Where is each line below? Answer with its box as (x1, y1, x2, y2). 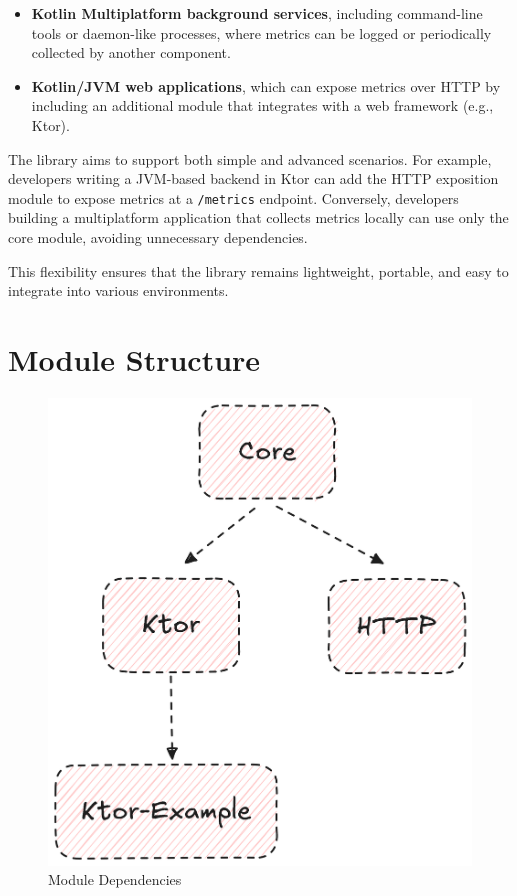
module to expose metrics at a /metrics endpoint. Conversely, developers (8, 187, 459, 208)
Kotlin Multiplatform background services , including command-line (31, 3, 483, 23)
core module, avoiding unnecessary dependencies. (8, 227, 308, 247)
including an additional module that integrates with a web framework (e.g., (31, 95, 494, 116)
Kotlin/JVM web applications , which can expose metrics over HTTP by (31, 75, 501, 96)
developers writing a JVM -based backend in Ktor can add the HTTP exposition (8, 168, 499, 189)
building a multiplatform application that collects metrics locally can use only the (8, 207, 509, 228)
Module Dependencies (48, 869, 182, 890)
